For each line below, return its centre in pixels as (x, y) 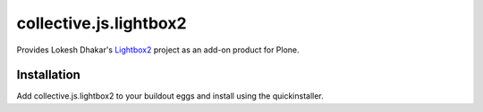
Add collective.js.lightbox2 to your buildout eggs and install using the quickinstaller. (170, 96)
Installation (48, 75)
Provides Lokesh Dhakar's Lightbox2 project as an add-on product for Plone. (158, 50)
